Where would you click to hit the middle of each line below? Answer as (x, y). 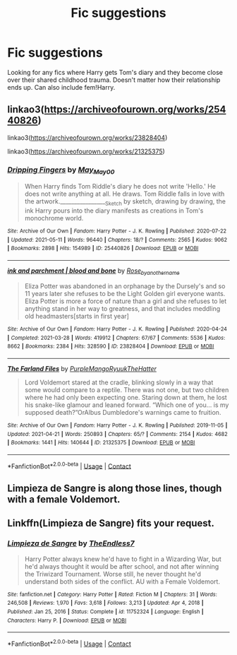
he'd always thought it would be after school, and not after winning (122, 566)
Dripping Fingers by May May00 (61, 170)
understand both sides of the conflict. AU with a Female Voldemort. (122, 582)
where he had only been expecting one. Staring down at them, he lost (126, 397)
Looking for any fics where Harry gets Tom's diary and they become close (115, 72)
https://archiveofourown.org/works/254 (135, 110)
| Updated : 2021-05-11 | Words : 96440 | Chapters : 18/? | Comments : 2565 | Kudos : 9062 (117, 240)
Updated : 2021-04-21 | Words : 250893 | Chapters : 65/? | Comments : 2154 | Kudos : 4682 (117, 434)
